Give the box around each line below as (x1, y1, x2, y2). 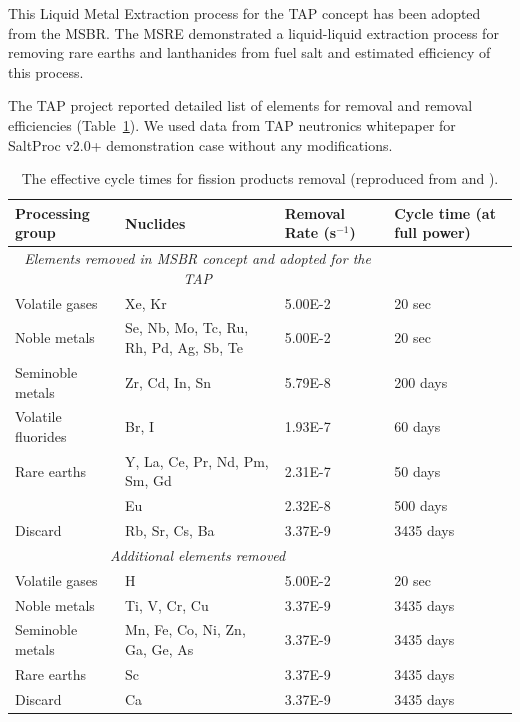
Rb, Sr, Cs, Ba (125, 520, 215, 541)
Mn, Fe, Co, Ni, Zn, (125, 619, 246, 640)
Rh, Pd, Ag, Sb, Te (125, 337, 243, 358)
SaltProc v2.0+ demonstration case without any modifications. (8, 134, 393, 155)
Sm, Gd (125, 470, 172, 491)
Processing (15, 202, 90, 223)
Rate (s (284, 222, 337, 243)
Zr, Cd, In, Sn (125, 371, 212, 392)
